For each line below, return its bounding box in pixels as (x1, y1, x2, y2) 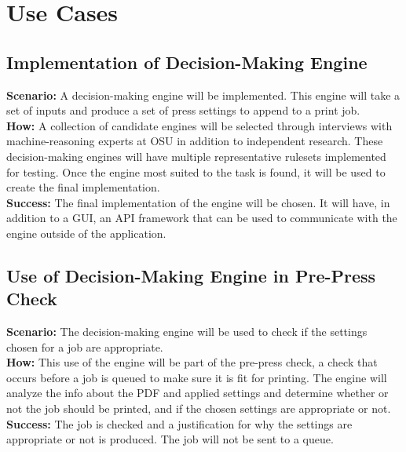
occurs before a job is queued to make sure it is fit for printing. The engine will (6, 369, 387, 385)
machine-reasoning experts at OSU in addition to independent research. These (6, 133, 383, 149)
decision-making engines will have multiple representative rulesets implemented (6, 148, 386, 164)
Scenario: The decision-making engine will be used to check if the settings (6, 323, 368, 340)
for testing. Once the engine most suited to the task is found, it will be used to (6, 163, 386, 180)
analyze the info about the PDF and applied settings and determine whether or (6, 385, 389, 401)
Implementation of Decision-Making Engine (6, 49, 368, 74)
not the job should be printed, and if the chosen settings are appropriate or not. (6, 400, 391, 417)
